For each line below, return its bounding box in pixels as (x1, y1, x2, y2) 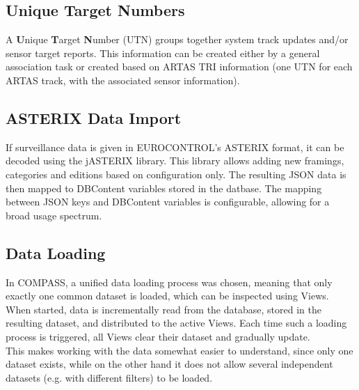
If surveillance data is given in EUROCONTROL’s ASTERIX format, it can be (6, 139, 344, 154)
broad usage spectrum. (6, 208, 102, 222)
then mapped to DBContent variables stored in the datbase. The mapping (6, 180, 322, 195)
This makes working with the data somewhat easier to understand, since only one (6, 343, 353, 357)
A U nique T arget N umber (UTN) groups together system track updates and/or (6, 32, 349, 47)
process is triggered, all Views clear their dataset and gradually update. (6, 329, 310, 343)
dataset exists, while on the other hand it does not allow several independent (6, 357, 333, 371)
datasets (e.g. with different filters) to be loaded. (6, 370, 213, 384)
